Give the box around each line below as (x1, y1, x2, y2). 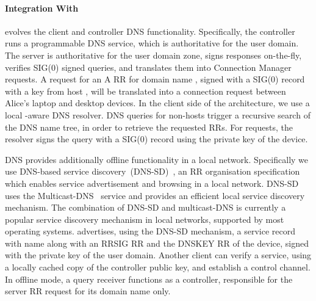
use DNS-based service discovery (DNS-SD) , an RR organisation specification (5, 165, 300, 178)
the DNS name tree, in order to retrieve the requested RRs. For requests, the (5, 120, 293, 133)
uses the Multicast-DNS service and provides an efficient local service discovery (5, 189, 305, 201)
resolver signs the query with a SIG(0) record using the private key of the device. (5, 132, 308, 145)
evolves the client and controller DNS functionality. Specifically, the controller (5, 24, 295, 37)
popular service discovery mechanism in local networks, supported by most (5, 212, 284, 225)
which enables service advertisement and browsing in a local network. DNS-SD (5, 176, 299, 189)
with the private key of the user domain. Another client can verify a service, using (5, 248, 312, 261)
